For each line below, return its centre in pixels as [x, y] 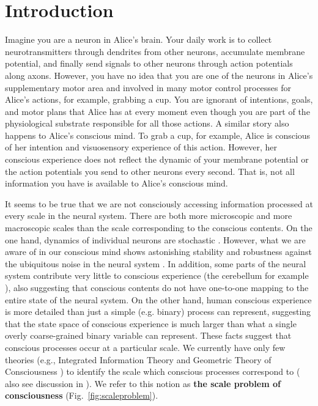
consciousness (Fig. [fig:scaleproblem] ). [82, 395]
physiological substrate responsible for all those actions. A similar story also [147, 123]
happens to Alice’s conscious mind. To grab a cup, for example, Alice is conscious [158, 135]
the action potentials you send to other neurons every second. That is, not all [150, 171]
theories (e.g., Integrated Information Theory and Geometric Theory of [138, 359]
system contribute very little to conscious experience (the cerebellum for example [157, 275]
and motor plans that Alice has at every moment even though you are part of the [157, 111]
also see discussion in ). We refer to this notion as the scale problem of [143, 383]
